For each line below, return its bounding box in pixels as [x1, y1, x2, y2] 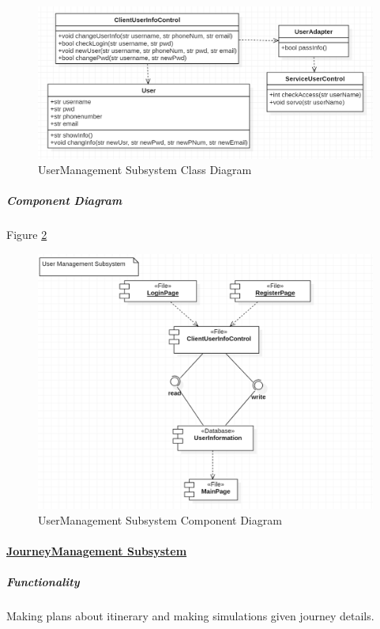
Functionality [6, 573, 80, 589]
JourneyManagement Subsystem [6, 542, 187, 559]
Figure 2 [6, 226, 47, 243]
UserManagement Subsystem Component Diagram [38, 511, 282, 528]
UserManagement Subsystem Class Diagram [38, 161, 252, 178]
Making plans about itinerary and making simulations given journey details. [6, 607, 374, 623]
